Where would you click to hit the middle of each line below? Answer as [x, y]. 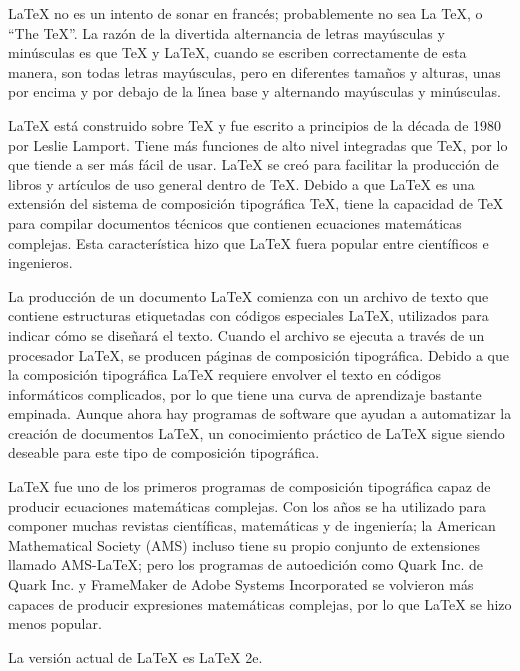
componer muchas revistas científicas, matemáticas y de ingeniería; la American [252, 525]
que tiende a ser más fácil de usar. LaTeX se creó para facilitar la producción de [253, 164]
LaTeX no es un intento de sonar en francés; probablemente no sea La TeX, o [245, 13]
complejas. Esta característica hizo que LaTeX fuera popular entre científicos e [248, 242]
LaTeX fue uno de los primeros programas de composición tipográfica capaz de [249, 486]
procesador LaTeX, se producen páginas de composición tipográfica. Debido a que [258, 354]
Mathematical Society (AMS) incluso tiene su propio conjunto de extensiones [244, 544]
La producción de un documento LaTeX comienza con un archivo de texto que [248, 295]
